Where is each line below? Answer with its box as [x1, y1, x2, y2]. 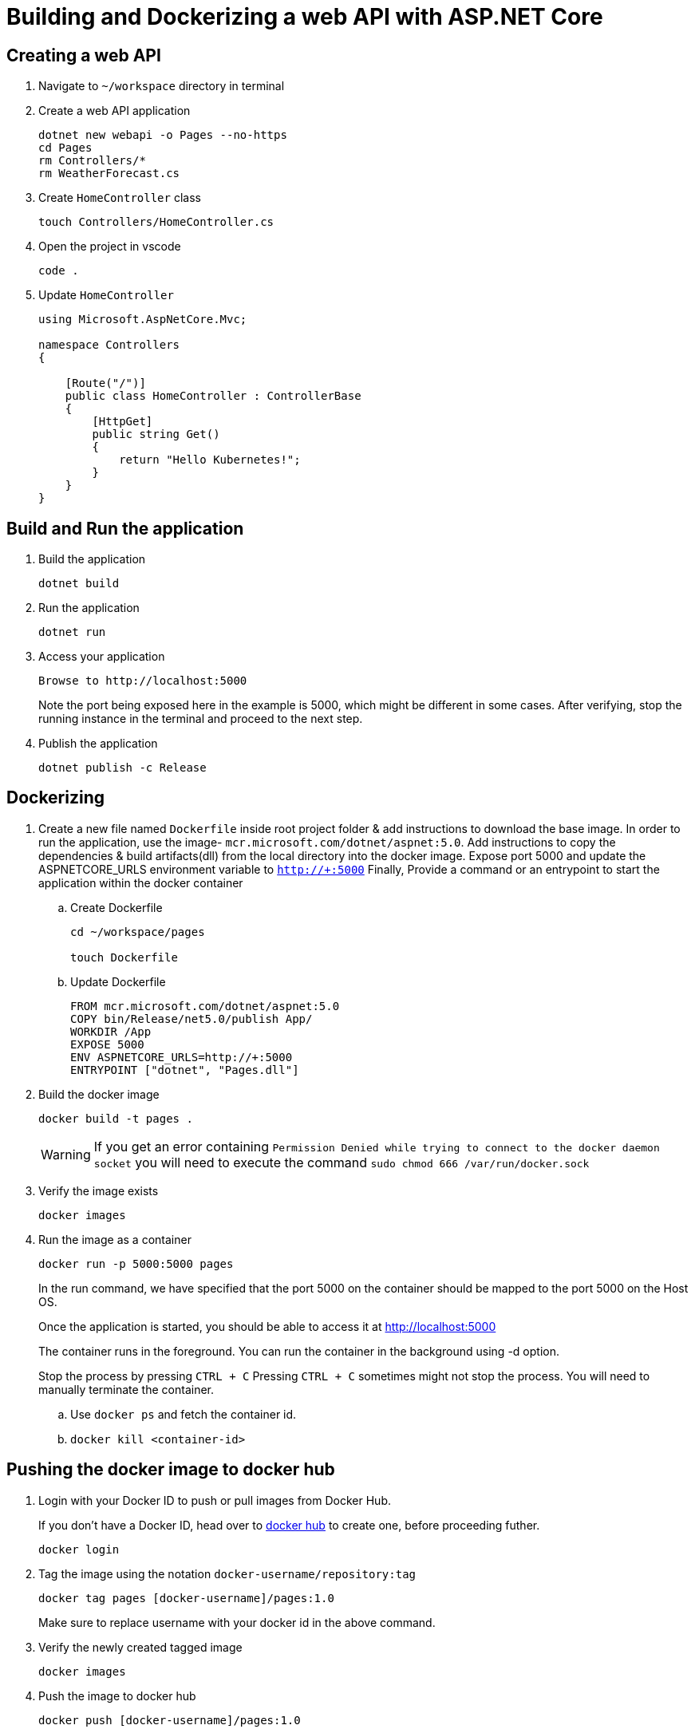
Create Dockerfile [70, 900, 163, 914]
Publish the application [38, 736, 158, 751]
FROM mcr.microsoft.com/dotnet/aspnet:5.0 [70, 999, 340, 1013]
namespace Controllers [38, 338, 180, 352]
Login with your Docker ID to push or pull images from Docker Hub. [38, 1493, 391, 1507]
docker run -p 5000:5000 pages [38, 1257, 234, 1270]
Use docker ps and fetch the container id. [70, 1407, 297, 1421]
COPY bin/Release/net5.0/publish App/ [70, 1012, 313, 1025]
